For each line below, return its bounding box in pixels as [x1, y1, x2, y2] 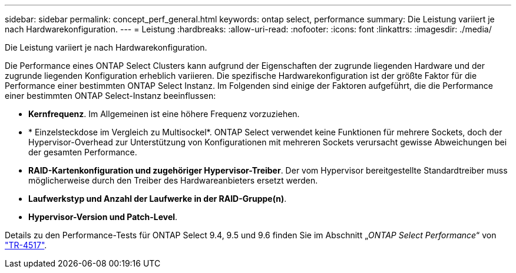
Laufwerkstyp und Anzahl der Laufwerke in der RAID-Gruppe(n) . [28, 194, 287, 204]
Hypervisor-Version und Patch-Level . [28, 212, 178, 222]
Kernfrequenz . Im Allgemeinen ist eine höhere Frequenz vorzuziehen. [28, 109, 300, 119]
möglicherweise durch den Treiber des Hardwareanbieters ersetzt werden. [28, 175, 318, 185]
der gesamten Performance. [28, 147, 137, 157]
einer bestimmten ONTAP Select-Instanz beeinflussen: [5, 91, 216, 101]
